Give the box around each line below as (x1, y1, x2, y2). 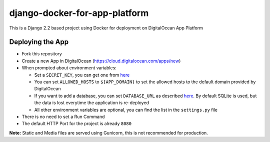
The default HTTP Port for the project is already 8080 (21, 121, 132, 127)
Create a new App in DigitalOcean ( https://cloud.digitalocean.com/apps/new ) (21, 58, 181, 64)
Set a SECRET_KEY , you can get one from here (34, 72, 130, 78)
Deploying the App (9, 38, 69, 46)
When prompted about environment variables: (21, 65, 117, 71)
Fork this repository (21, 51, 62, 57)
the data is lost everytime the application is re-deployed (34, 100, 149, 106)
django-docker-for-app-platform (9, 7, 149, 18)
